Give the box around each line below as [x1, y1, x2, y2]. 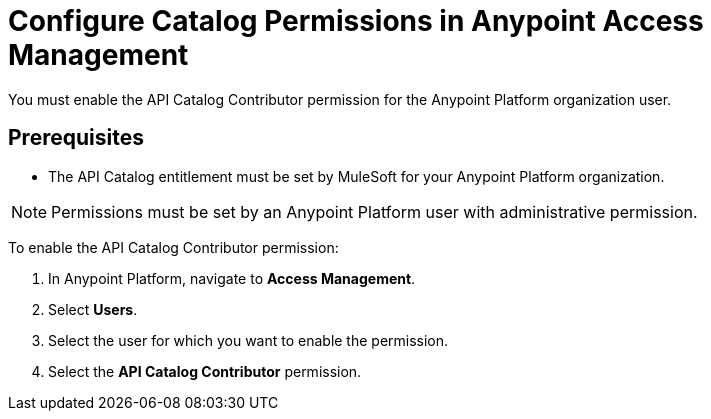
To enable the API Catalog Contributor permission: [8, 238, 339, 256]
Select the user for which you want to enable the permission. [48, 331, 449, 349]
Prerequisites [8, 125, 144, 151]
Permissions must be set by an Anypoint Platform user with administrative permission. [51, 201, 698, 222]
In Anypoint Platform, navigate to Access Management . [48, 269, 416, 287]
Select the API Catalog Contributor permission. [48, 362, 362, 380]
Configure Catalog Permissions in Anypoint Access [8, 4, 704, 38]
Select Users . [48, 300, 138, 318]
